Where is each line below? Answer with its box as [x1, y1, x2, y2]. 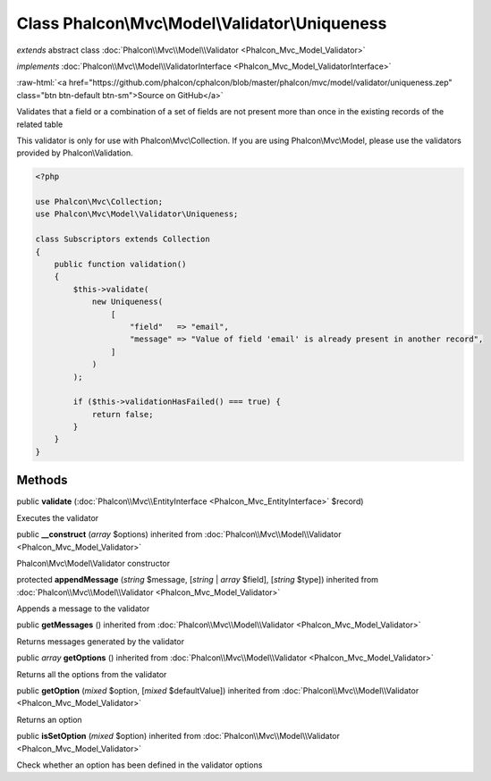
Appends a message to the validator [16, 603, 150, 614]
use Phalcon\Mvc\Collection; [35, 197, 164, 207]
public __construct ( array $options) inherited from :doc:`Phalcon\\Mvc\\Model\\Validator [16, 529, 342, 540]
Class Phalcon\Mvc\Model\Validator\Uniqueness [16, 13, 387, 33]
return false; [91, 409, 154, 419]
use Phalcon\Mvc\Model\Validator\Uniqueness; [35, 209, 239, 219]
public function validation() [54, 259, 187, 269]
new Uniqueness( [91, 297, 164, 307]
